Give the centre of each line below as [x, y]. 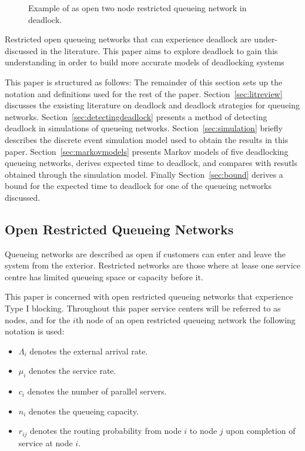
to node [203, 431]
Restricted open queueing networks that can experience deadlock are [128, 39]
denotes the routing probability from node [106, 431]
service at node [46, 442]
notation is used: [35, 331]
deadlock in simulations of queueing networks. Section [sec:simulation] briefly [144, 128]
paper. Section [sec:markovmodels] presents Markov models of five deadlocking [147, 151]
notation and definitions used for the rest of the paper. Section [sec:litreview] [144, 93]
